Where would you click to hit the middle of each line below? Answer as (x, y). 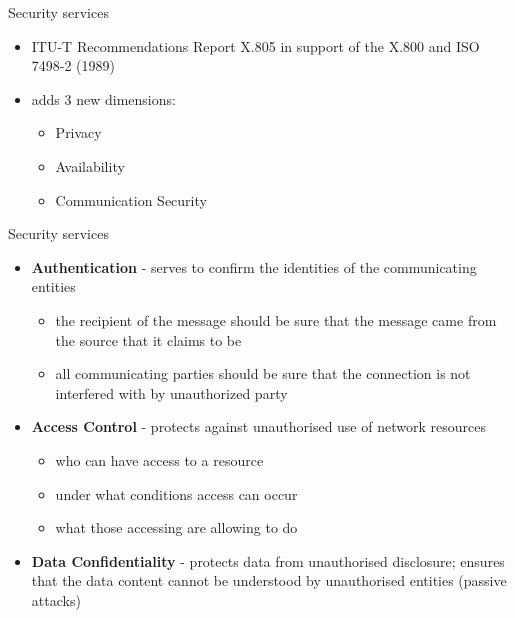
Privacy (78, 132)
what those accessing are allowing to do (176, 527)
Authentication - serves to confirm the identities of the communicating (254, 266)
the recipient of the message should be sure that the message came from (276, 319)
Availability (90, 165)
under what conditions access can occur (176, 493)
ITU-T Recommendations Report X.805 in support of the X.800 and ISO (255, 45)
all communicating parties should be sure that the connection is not (263, 373)
